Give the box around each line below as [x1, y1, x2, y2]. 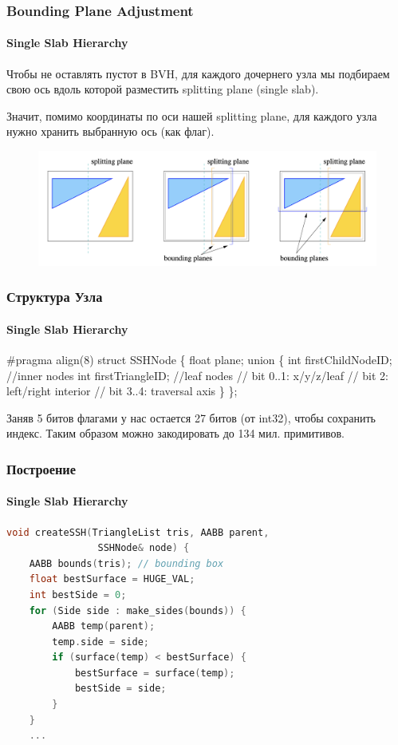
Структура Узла [6, 287, 103, 307]
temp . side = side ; [52, 636, 150, 648]
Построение [6, 458, 77, 478]
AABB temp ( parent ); [52, 620, 156, 632]
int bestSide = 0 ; [29, 588, 127, 600]
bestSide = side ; [74, 683, 167, 695]
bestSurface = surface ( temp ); [74, 667, 235, 679]
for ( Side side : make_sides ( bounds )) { [29, 604, 246, 616]
